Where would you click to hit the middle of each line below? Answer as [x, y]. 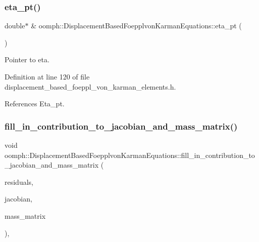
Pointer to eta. [27, 59]
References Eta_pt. [35, 104]
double [15, 26]
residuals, [19, 182]
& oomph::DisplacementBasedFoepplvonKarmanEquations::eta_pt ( [136, 26]
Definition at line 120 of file [47, 76]
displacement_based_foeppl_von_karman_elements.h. [90, 86]
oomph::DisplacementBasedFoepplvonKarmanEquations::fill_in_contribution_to [130, 155]
